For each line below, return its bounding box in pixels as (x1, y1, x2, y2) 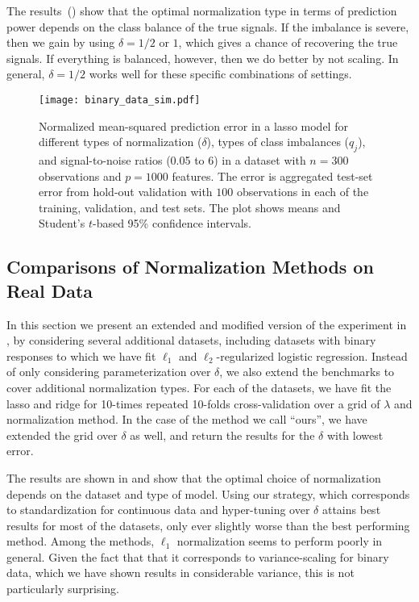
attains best (322, 501, 381, 518)
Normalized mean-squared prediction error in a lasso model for (39, 117, 348, 134)
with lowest (326, 426, 384, 443)
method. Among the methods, (6, 533, 155, 550)
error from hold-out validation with (39, 183, 213, 200)
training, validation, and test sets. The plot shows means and (39, 199, 341, 215)
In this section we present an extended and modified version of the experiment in (6, 316, 407, 332)
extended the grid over (6, 426, 118, 443)
